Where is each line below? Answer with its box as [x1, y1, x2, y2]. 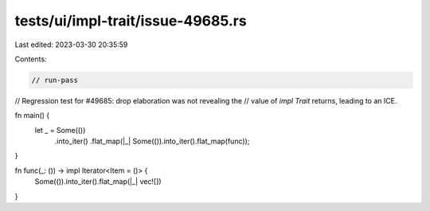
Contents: [14, 54, 47, 64]
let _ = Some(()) [34, 125, 86, 135]
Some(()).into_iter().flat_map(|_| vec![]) [34, 177, 162, 186]
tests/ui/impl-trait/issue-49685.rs [14, 12, 247, 29]
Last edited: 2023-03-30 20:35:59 [14, 40, 128, 49]
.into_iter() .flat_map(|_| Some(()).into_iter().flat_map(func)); [54, 136, 250, 147]
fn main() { [14, 111, 50, 120]
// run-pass [31, 76, 79, 84]
